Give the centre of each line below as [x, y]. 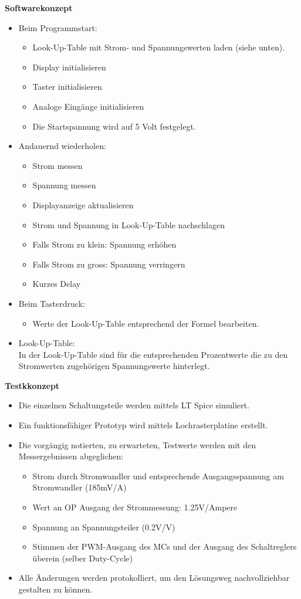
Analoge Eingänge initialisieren [88, 106]
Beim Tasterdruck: [52, 303]
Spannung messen [64, 185]
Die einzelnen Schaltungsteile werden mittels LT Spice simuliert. [134, 405]
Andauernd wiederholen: [62, 146]
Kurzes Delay [57, 284]
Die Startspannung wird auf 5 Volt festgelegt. [114, 126]
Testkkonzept [32, 385]
